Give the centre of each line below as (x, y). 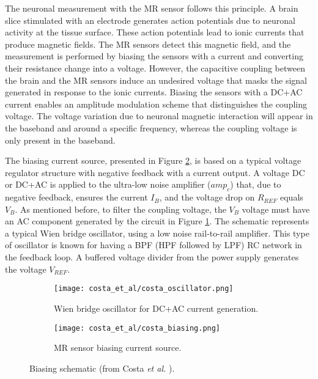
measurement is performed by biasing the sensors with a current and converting (154, 56)
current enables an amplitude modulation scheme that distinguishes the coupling (156, 104)
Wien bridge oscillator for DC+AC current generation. (156, 308)
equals (292, 197)
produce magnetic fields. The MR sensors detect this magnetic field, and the (148, 44)
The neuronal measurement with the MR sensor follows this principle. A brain (152, 8)
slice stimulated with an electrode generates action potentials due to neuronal (150, 20)
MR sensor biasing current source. (118, 348)
